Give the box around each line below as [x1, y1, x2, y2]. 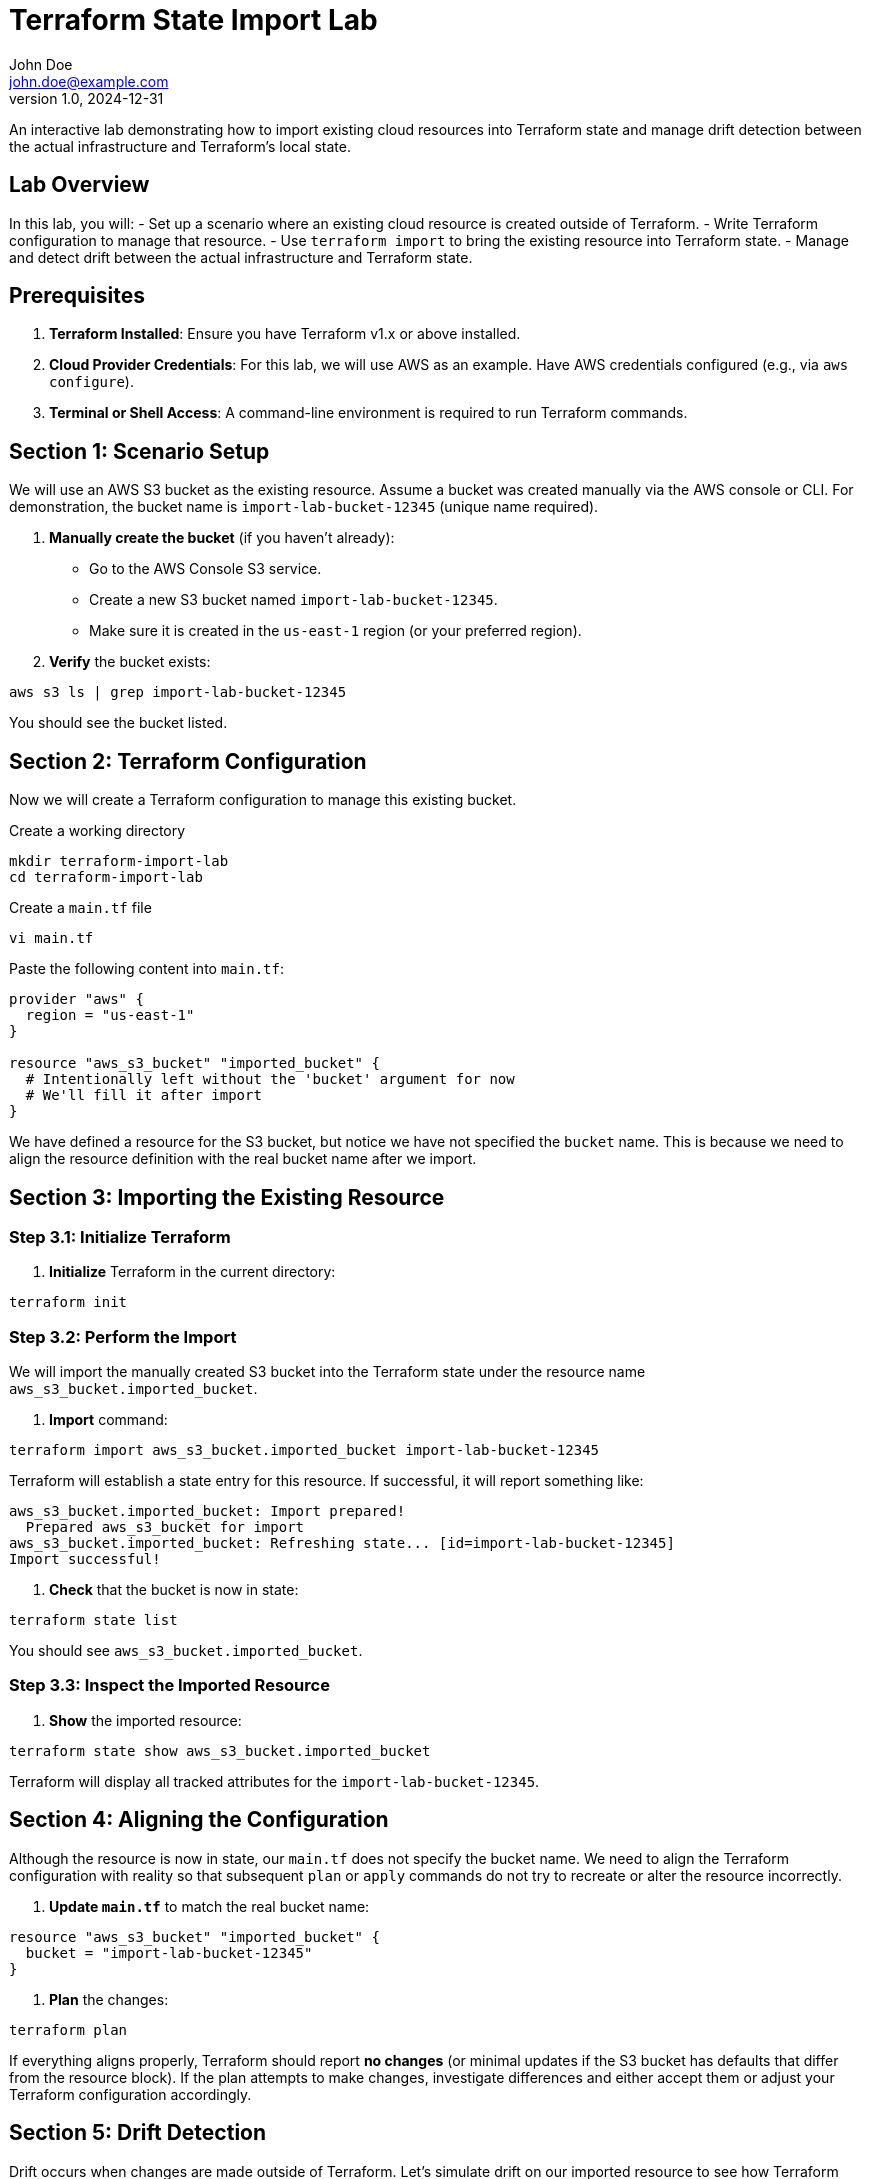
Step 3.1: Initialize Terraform [9, 1226, 231, 1247]
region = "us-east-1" [25, 1007, 195, 1024]
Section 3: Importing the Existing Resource [9, 1184, 445, 1210]
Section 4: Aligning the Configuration [9, 1807, 389, 1833]
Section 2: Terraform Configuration [9, 748, 367, 774]
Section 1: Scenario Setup [9, 438, 270, 464]
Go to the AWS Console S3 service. [89, 560, 322, 578]
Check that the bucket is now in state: [49, 1581, 299, 1599]
